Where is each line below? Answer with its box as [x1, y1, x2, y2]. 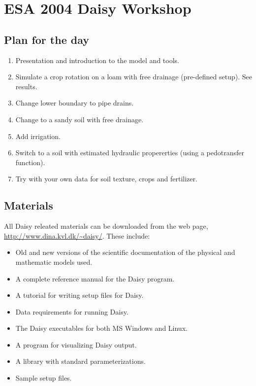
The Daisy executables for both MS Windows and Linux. [15, 323, 188, 333]
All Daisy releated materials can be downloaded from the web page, [4, 221, 208, 231]
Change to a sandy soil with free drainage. [15, 114, 144, 124]
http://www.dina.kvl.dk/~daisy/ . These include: [4, 230, 150, 241]
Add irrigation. [15, 131, 61, 141]
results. [15, 81, 37, 91]
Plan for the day [4, 32, 89, 47]
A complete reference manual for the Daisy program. [15, 273, 175, 283]
